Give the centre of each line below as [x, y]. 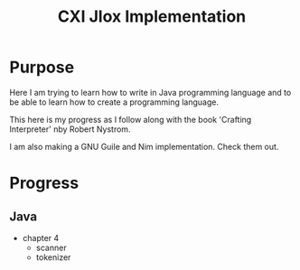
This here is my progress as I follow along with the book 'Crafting [131, 119]
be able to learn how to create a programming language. [114, 102]
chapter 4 [41, 237]
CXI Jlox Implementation [152, 17]
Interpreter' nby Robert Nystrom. [70, 129]
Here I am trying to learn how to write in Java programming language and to [150, 92]
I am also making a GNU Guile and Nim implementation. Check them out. [144, 146]
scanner [51, 247]
